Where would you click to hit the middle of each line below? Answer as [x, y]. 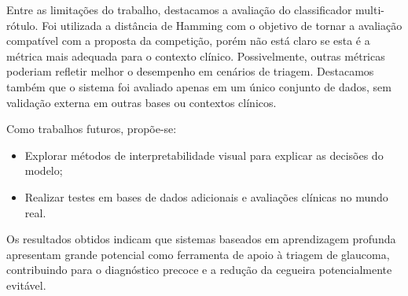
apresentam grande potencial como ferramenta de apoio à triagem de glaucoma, [198, 254]
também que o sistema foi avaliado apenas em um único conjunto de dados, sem [199, 86]
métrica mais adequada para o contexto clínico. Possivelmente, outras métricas [196, 55]
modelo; [44, 170]
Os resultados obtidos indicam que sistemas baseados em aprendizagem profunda [201, 239]
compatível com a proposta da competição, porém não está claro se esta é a [188, 41]
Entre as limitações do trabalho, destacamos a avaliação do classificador [179, 9]
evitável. [26, 285]
